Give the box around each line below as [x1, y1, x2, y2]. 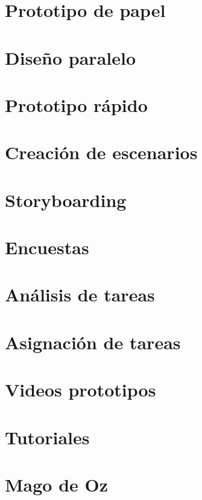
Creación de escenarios [5, 140, 198, 165]
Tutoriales [5, 424, 90, 449]
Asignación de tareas [5, 329, 181, 354]
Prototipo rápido [5, 92, 148, 117]
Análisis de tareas [5, 282, 155, 307]
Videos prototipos [5, 377, 156, 402]
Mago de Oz [5, 472, 109, 496]
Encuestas [5, 235, 89, 260]
